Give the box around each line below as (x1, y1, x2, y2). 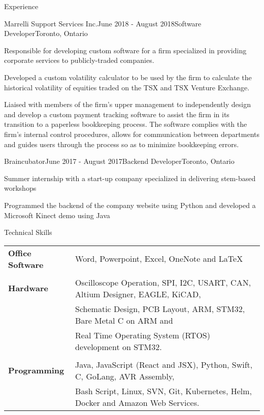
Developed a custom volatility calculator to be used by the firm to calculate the (4, 72, 252, 82)
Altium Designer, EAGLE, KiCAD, (75, 288, 201, 300)
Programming (8, 364, 64, 376)
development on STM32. (75, 340, 162, 353)
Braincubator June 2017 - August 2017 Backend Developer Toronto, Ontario (4, 156, 235, 166)
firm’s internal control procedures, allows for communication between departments (4, 128, 260, 139)
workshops (4, 183, 37, 193)
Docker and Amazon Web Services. (75, 396, 200, 408)
